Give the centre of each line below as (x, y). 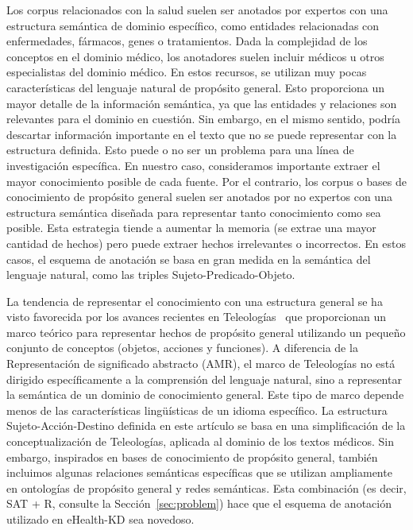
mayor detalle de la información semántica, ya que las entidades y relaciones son (202, 103)
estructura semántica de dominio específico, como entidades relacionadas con (193, 25)
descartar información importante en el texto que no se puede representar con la (202, 134)
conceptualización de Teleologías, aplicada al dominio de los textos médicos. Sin (200, 441)
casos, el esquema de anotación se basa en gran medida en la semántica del (189, 259)
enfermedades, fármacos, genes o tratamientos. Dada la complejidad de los (187, 41)
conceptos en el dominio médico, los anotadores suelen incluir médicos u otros (195, 56)
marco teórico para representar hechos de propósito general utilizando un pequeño (206, 332)
